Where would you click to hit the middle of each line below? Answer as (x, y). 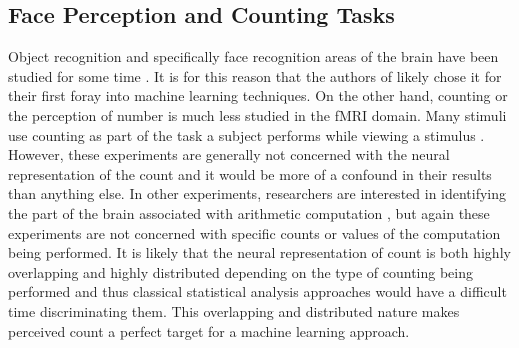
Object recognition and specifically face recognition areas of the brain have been (253, 56)
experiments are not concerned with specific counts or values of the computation (254, 232)
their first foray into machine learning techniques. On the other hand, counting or (258, 95)
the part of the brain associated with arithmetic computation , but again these (249, 212)
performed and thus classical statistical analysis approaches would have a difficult (257, 291)
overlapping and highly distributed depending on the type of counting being (240, 271)
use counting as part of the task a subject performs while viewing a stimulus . (246, 134)
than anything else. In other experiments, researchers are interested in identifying (257, 193)
